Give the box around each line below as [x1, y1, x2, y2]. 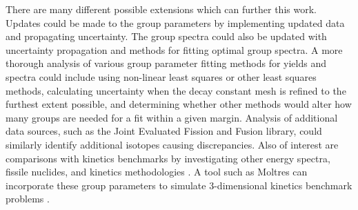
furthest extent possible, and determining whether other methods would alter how [6, 97, 352, 111]
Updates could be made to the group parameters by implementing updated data [6, 15, 345, 30]
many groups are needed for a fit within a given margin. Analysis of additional [6, 110, 338, 124]
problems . [6, 191, 50, 206]
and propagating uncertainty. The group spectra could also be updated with [6, 29, 327, 44]
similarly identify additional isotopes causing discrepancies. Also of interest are [6, 137, 339, 151]
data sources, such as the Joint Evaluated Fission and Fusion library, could [6, 124, 322, 138]
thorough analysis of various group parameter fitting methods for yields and [6, 56, 327, 70]
